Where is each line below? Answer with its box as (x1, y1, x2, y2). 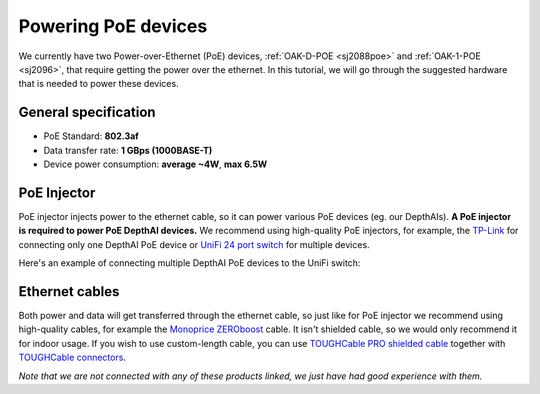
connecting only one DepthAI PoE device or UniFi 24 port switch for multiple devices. (18, 238, 370, 250)
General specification (18, 104, 156, 121)
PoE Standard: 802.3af (43, 130, 139, 142)
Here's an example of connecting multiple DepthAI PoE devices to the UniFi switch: (18, 257, 361, 269)
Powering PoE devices (18, 15, 208, 37)
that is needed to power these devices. (18, 78, 179, 90)
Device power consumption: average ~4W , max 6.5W (43, 158, 268, 170)
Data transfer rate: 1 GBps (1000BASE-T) (43, 144, 213, 156)
